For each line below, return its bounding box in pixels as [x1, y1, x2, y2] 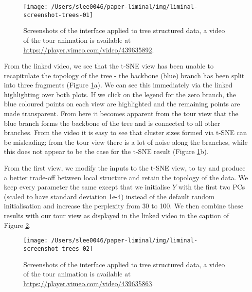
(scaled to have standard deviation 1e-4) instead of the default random [4, 191, 215, 201]
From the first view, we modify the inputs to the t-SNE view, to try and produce [4, 163, 246, 173]
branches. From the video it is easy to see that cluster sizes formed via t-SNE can [4, 127, 247, 137]
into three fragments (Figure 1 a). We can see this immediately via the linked [4, 80, 233, 90]
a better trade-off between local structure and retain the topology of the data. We [4, 172, 248, 182]
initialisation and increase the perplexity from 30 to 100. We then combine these [4, 201, 243, 211]
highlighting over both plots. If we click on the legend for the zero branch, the [4, 89, 236, 99]
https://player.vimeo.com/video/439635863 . [23, 278, 154, 288]
